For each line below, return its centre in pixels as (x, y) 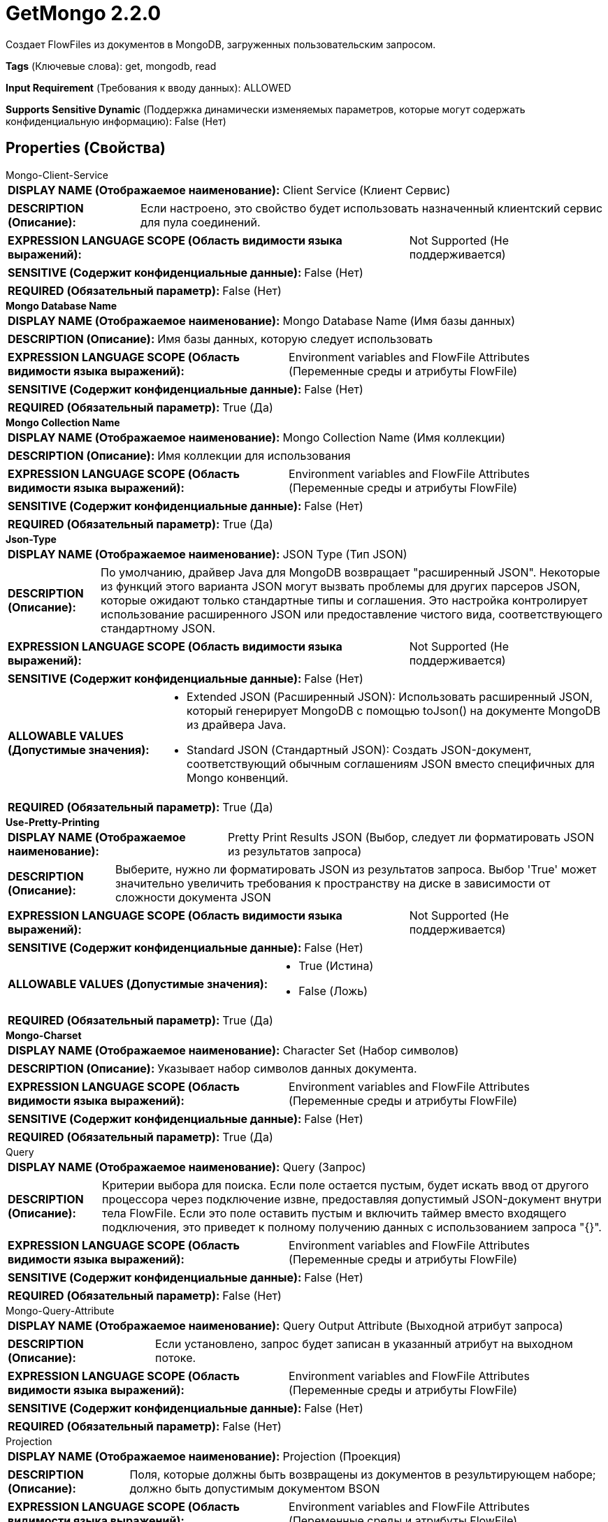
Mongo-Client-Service (57, 175)
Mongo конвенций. (238, 777)
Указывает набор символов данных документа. (287, 1068)
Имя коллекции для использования (254, 455)
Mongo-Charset (44, 1035)
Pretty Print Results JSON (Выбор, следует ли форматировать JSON (411, 837)
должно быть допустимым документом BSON (255, 1488)
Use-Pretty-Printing (53, 822)
